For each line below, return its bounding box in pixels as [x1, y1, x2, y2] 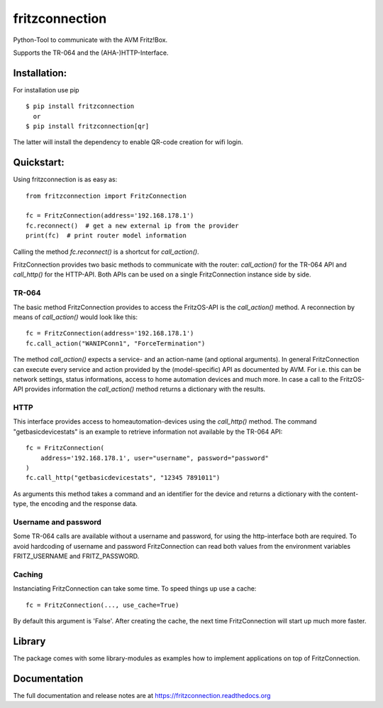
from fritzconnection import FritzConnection [26, 192, 187, 200]
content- [333, 489, 359, 498]
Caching [13, 569, 43, 579]
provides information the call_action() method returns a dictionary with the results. [25, 385, 266, 394]
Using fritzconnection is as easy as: [13, 175, 118, 184]
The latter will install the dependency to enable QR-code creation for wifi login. [13, 138, 244, 146]
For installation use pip [13, 85, 79, 94]
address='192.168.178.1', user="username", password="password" [40, 454, 269, 462]
